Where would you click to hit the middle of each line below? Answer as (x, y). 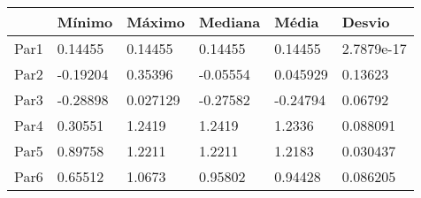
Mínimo (85, 22)
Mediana (230, 22)
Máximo (156, 22)
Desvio (366, 22)
